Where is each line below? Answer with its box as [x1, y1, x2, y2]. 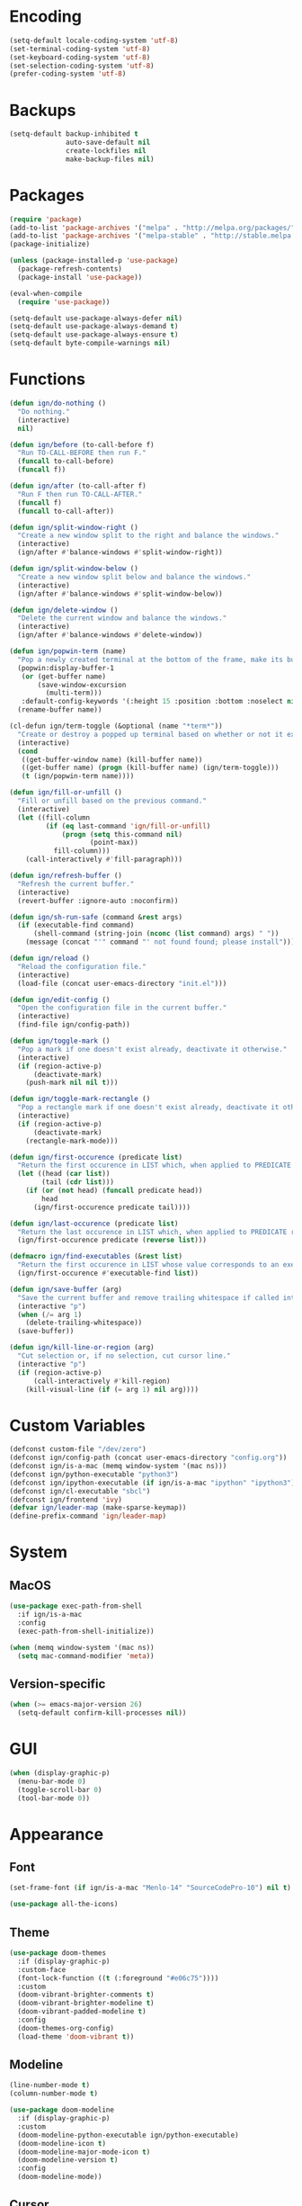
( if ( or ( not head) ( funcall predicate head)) [25, 1186, 203, 1195]
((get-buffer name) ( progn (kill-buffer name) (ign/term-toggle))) [21, 763, 280, 773]
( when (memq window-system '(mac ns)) [9, 1643, 155, 1652]
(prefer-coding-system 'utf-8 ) [9, 69, 127, 78]
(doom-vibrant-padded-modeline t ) [17, 2007, 147, 2016]
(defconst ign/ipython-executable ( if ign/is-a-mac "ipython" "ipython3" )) [9, 1478, 299, 1487]
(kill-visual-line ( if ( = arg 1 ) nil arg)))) [25, 1385, 200, 1394]
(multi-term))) [45, 688, 102, 698]
